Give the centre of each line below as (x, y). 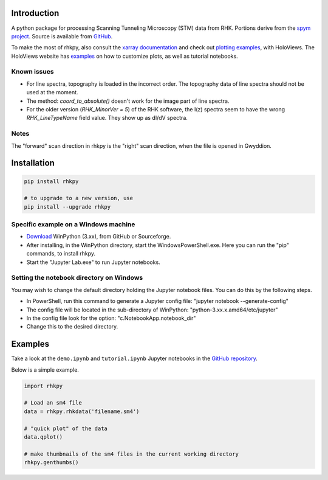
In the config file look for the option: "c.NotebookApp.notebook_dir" (111, 318)
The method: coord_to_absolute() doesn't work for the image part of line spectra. (128, 101)
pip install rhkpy (51, 181)
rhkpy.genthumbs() (51, 463)
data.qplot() (43, 437)
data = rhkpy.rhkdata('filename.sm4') (82, 411)
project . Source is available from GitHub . (62, 36)
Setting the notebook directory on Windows (77, 278)
